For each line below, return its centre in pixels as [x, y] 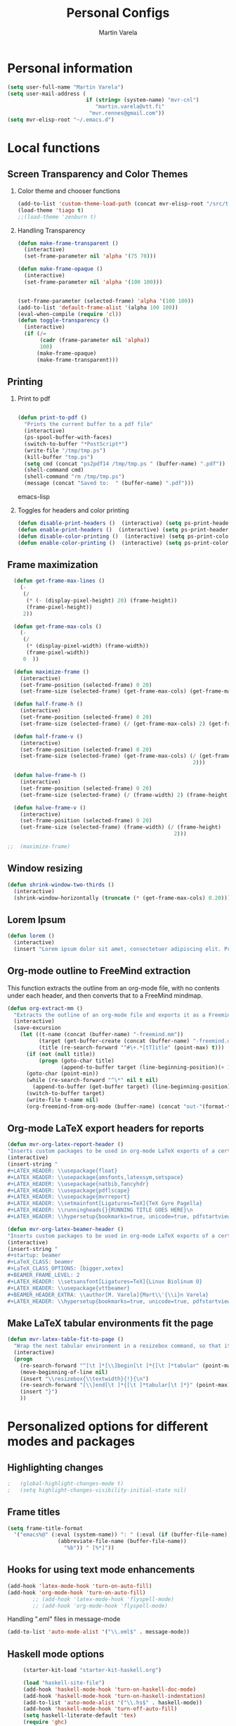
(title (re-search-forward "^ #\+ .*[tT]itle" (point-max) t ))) [131, 1047]
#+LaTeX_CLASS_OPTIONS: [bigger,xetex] [66, 1268]
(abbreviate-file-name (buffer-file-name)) [122, 1542]
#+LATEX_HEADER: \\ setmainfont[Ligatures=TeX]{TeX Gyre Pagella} [105, 1204]
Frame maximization [53, 565]
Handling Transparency [51, 230]
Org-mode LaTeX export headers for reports [106, 1129]
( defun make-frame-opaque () [60, 269]
